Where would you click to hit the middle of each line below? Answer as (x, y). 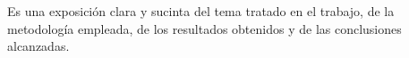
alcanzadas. (38, 46)
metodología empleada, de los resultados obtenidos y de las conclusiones (204, 28)
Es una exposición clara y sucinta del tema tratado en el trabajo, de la (201, 11)
